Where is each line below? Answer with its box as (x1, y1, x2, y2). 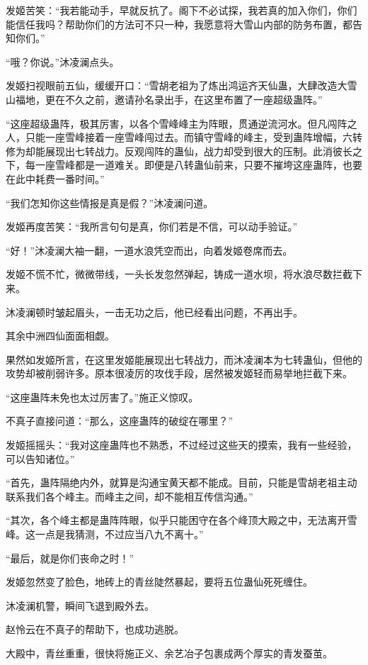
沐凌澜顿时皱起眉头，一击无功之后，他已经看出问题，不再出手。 (6, 304, 303, 319)
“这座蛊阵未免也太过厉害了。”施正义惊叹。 (6, 389, 199, 404)
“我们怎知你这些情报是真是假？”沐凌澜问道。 (6, 195, 214, 210)
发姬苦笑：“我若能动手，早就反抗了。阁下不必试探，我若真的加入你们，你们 (6, 3, 357, 17)
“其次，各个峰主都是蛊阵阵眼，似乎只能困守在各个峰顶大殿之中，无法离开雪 (6, 513, 357, 527)
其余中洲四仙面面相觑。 (6, 328, 115, 343)
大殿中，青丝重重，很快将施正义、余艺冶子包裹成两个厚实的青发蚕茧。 (6, 646, 333, 660)
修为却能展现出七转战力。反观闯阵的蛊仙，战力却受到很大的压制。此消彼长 (6, 143, 352, 158)
